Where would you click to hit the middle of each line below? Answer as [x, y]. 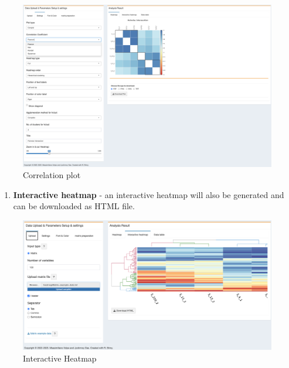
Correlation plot [52, 175]
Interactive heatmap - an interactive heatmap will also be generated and [149, 194]
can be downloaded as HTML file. [74, 206]
